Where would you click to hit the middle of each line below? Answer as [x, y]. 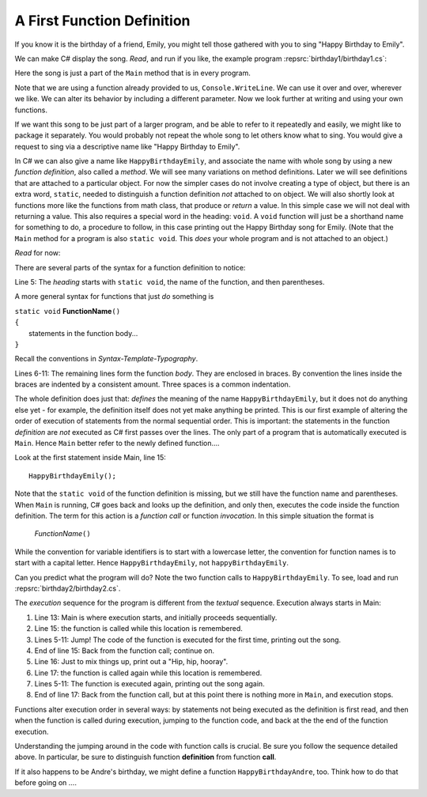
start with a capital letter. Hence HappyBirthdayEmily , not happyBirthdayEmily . [151, 563]
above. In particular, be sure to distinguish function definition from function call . [145, 757]
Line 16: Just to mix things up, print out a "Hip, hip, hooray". [131, 662]
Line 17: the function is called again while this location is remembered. [148, 673]
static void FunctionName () [68, 311]
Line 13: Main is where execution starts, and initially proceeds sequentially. [156, 618]
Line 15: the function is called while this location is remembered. [138, 629]
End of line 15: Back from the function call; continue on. [125, 650]
